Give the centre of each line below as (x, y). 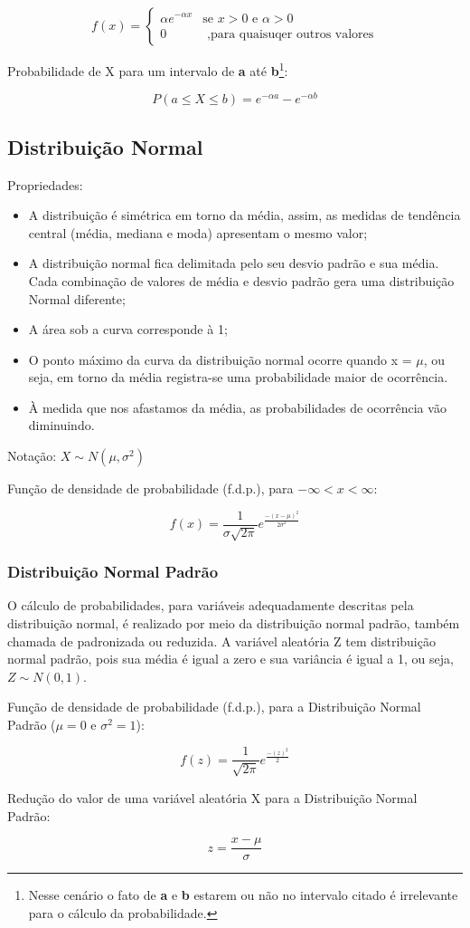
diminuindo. (61, 425)
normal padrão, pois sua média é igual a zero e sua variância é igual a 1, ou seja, (230, 659)
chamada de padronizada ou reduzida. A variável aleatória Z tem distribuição (221, 641)
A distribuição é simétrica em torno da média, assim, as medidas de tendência (244, 215)
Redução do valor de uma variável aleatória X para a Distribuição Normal (212, 797)
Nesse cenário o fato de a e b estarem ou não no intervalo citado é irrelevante (243, 895)
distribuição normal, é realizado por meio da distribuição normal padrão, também (234, 622)
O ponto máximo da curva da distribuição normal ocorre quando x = (220, 359)
